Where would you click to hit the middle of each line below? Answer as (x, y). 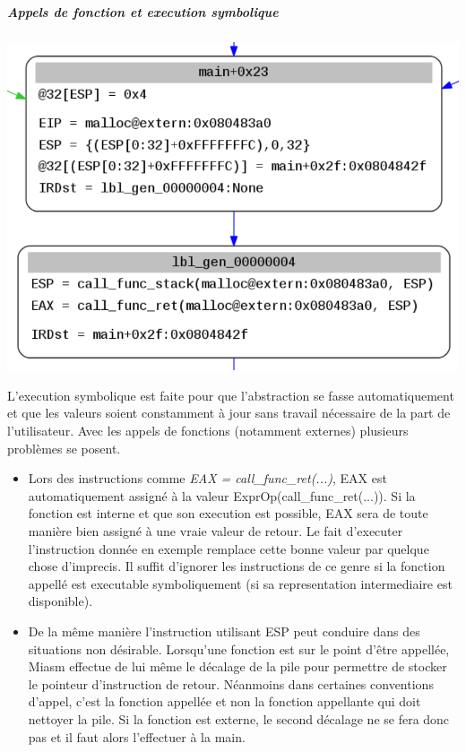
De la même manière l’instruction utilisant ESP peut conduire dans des (224, 631)
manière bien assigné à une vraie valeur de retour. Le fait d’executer (216, 530)
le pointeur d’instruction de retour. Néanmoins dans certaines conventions (231, 683)
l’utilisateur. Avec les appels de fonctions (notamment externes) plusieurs (208, 430)
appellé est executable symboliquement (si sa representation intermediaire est (240, 583)
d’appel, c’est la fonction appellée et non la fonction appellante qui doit (224, 701)
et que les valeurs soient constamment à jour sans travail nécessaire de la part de (229, 413)
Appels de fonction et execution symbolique (143, 11)
